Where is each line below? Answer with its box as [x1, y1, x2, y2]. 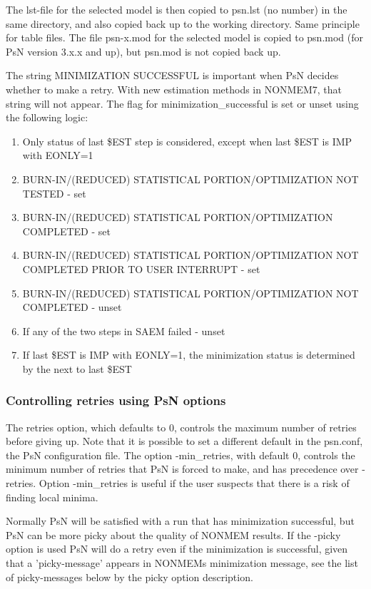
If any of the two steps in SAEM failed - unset [22, 323, 225, 338]
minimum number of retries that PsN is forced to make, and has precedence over [6, 461, 359, 476]
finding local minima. [6, 489, 98, 504]
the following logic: [6, 110, 88, 125]
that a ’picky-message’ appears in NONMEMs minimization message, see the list [6, 555, 358, 570]
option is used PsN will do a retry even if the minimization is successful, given [6, 541, 348, 556]
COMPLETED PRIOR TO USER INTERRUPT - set [22, 261, 260, 276]
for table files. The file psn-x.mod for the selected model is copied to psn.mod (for [6, 30, 363, 45]
